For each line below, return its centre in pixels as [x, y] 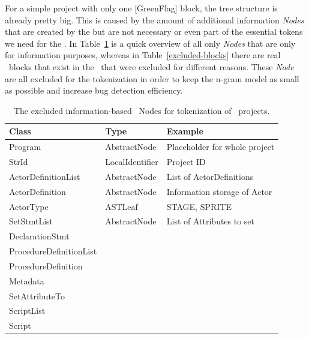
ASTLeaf [121, 206]
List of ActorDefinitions [210, 176]
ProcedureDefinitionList [53, 251]
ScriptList [27, 310]
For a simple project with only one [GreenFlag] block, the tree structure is [141, 8]
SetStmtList [31, 221]
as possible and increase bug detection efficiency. [94, 90]
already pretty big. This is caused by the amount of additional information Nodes [154, 19]
